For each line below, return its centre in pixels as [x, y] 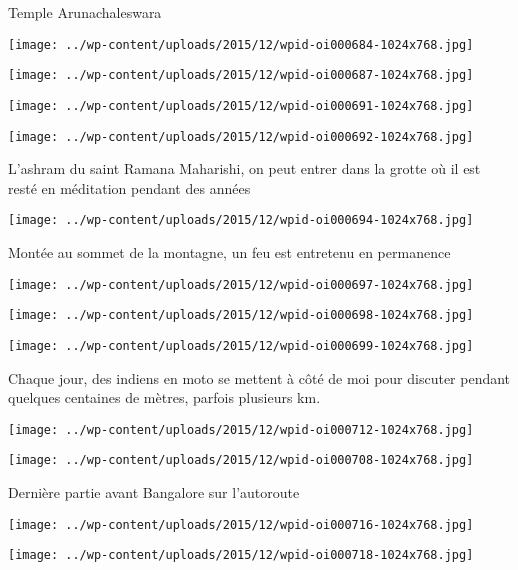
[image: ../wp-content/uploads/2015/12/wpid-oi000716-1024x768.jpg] [241, 524]
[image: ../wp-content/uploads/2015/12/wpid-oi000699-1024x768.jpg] [241, 345]
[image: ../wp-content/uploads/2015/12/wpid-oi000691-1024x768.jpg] [241, 105]
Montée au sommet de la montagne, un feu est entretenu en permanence [229, 252]
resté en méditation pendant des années [129, 187]
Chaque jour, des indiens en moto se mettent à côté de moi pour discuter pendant [259, 377]
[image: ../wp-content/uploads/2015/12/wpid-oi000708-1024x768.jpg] [241, 460]
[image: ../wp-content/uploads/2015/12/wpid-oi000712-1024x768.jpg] [241, 429]
